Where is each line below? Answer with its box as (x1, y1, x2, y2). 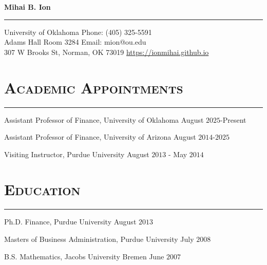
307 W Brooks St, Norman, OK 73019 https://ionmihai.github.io (4, 46, 209, 57)
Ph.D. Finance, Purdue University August (4, 216, 137, 227)
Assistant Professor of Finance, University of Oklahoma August (4, 114, 204, 125)
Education (4, 179, 81, 200)
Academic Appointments (4, 77, 183, 98)
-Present (220, 114, 246, 125)
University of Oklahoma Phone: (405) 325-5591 (4, 26, 152, 37)
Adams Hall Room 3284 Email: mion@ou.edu (4, 36, 146, 47)
